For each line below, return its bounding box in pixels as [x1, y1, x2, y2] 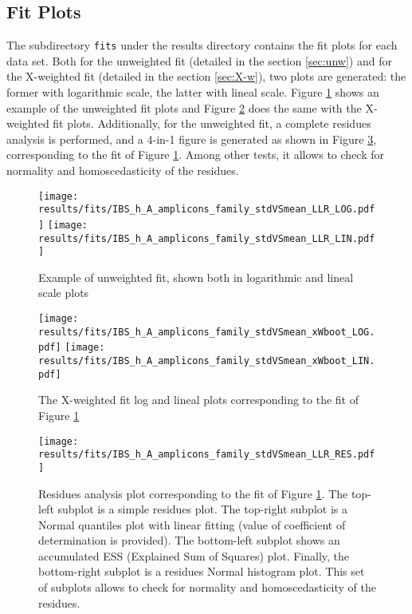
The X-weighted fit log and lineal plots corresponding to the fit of [38, 391, 359, 408]
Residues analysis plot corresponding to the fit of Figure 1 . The [38, 485, 348, 501]
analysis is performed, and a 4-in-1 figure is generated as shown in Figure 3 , [6, 130, 377, 147]
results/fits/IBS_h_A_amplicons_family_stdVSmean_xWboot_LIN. [38, 355, 375, 367]
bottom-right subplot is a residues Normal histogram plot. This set [38, 563, 365, 580]
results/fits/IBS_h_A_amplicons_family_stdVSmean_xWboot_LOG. [38, 326, 375, 338]
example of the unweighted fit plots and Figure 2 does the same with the [6, 99, 362, 116]
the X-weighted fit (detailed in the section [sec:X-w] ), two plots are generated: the [6, 68, 406, 85]
